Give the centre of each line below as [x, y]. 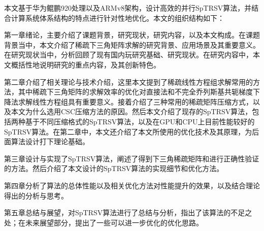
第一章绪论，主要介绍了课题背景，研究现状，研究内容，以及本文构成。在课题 [132, 35]
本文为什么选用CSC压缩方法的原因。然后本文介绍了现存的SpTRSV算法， [131, 111]
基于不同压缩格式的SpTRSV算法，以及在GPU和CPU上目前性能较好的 [140, 121]
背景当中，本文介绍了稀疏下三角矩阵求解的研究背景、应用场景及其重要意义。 [132, 44]
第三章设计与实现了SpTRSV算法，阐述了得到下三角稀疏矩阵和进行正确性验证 [132, 158]
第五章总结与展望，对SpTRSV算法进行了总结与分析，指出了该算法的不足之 [128, 212]
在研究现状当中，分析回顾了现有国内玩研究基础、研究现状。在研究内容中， [128, 55]
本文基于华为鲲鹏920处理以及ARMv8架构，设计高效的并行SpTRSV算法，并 [128, 8]
